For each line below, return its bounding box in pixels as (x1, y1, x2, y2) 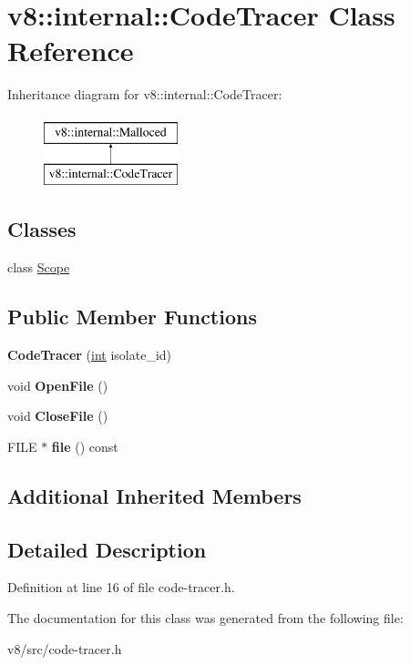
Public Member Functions (7, 302, 257, 331)
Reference (7, 32, 134, 69)
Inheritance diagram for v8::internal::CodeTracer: (7, 85, 282, 104)
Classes (7, 215, 77, 243)
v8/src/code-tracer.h (7, 639, 122, 658)
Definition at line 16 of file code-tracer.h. (7, 578, 235, 597)
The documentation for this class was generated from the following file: (7, 609, 404, 628)
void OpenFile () (7, 375, 108, 394)
